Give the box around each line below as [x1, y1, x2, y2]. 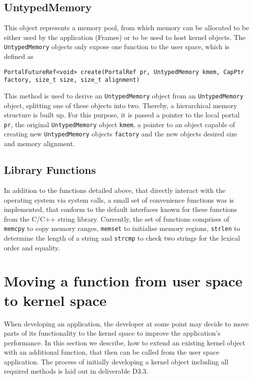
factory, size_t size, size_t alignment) [4, 76, 140, 84]
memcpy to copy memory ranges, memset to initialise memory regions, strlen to [4, 223, 240, 233]
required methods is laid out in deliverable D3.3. [4, 366, 148, 376]
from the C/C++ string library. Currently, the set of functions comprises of [4, 213, 230, 224]
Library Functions [4, 162, 96, 177]
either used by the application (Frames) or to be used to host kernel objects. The [4, 32, 246, 42]
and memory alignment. [4, 138, 75, 149]
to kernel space [4, 290, 107, 310]
